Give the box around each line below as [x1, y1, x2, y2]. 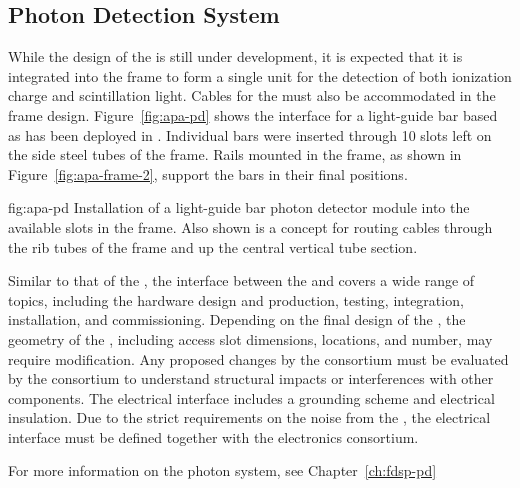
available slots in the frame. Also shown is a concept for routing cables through [8, 216, 493, 237]
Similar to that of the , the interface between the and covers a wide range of [8, 270, 475, 291]
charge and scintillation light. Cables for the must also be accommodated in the [8, 85, 496, 106]
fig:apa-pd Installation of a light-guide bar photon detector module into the [8, 197, 470, 218]
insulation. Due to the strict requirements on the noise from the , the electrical [8, 407, 491, 428]
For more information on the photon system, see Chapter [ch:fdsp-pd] [8, 460, 437, 481]
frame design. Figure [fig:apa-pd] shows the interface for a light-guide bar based [8, 104, 498, 125]
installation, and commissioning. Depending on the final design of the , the [8, 309, 466, 330]
